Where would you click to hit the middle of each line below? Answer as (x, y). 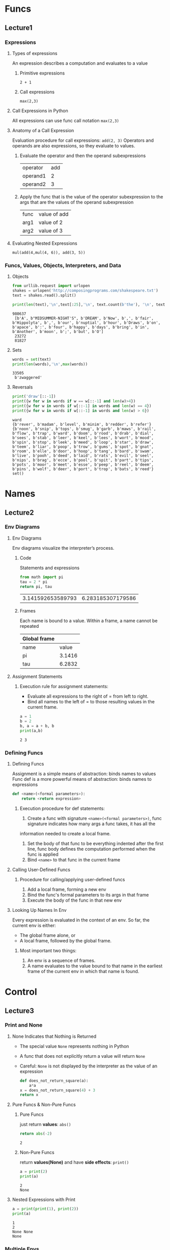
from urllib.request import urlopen (51, 286)
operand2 (34, 184)
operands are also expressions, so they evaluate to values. (74, 145)
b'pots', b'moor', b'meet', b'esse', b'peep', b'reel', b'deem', (83, 465)
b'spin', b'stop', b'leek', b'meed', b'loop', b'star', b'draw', (83, 442)
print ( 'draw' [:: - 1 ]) (34, 397)
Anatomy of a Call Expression (43, 130)
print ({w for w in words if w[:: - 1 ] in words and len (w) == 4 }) (82, 406)
